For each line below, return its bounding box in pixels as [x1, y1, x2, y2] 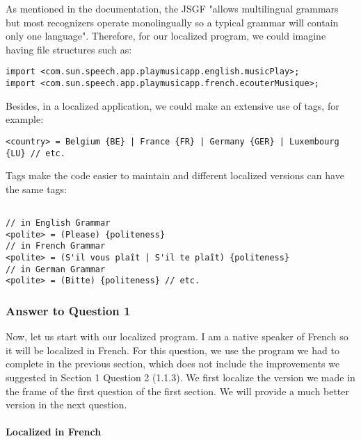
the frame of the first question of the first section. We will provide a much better [6, 383, 349, 398]
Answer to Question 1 [6, 301, 131, 319]
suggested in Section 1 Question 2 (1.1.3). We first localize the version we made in [6, 369, 355, 384]
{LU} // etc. [6, 148, 65, 158]
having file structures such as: [6, 42, 132, 56]
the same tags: [6, 181, 67, 196]
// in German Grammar [6, 264, 106, 274]
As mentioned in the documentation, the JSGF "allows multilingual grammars [6, 1, 339, 15]
